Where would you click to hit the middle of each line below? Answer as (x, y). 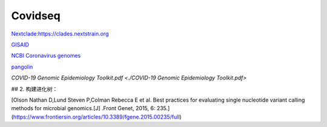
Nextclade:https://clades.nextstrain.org (60, 34)
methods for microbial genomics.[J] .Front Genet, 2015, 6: (83, 108)
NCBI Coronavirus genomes (46, 56)
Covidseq (36, 16)
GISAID (20, 45)
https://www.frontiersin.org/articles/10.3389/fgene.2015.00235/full (96, 117)
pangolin (22, 67)
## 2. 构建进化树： (35, 89)
